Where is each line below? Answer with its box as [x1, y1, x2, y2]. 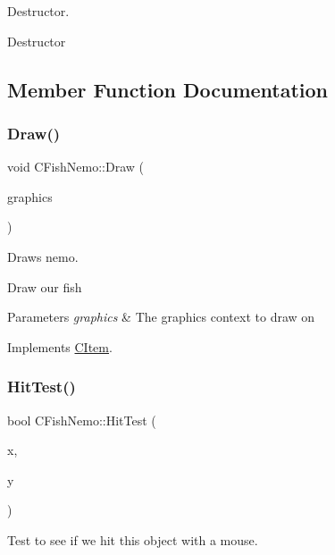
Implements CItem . [7, 337, 113, 356]
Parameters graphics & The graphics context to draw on [7, 307, 315, 326]
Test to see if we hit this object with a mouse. [7, 530, 258, 549]
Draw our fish [7, 277, 82, 296]
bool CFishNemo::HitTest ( [7, 410, 156, 429]
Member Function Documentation [7, 75, 329, 103]
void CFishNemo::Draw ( [7, 157, 144, 176]
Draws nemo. [7, 247, 79, 265]
